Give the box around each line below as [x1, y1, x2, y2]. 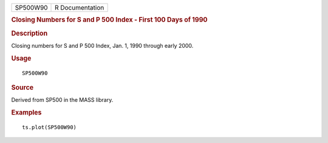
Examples [11, 108, 42, 117]
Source [11, 83, 34, 91]
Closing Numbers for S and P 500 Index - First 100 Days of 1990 [11, 16, 208, 24]
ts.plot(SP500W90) [22, 124, 77, 130]
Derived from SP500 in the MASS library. [11, 96, 114, 104]
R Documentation [55, 4, 104, 12]
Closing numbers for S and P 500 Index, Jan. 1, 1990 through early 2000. [11, 42, 194, 49]
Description [11, 29, 48, 38]
